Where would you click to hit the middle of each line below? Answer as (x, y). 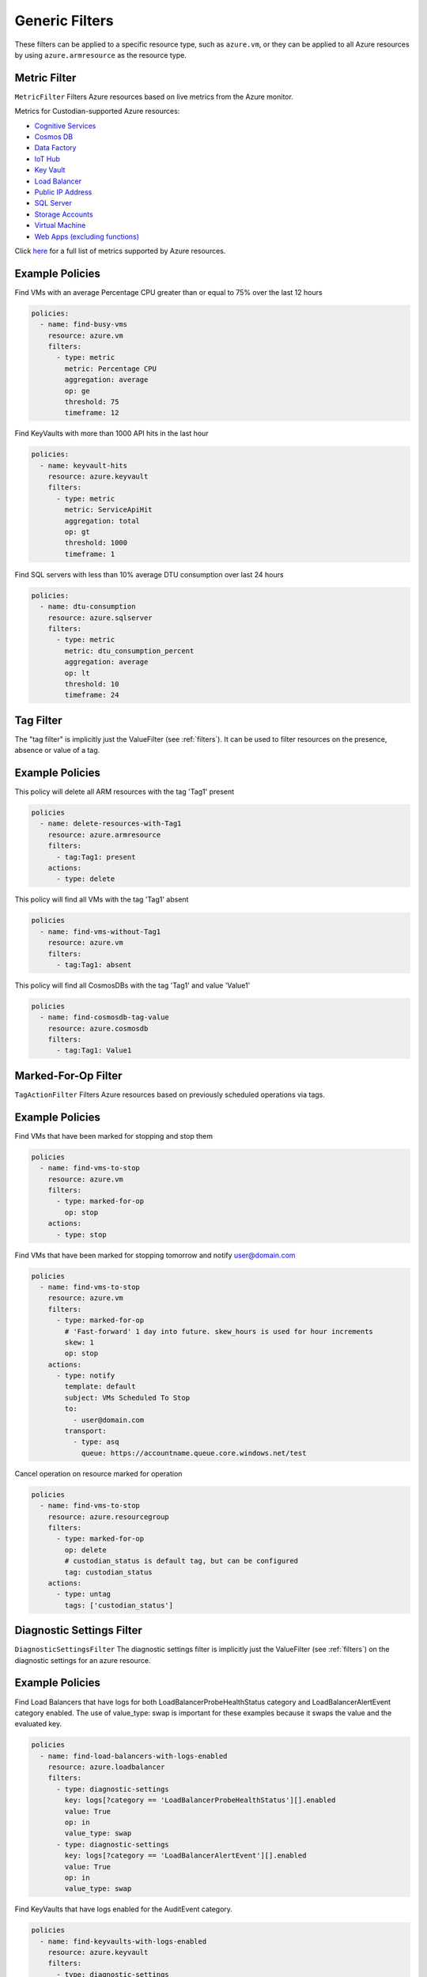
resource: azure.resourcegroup (108, 1517)
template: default (100, 1387)
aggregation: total (102, 521)
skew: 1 (79, 1342)
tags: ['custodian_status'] (119, 1605)
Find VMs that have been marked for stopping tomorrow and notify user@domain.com (155, 1255)
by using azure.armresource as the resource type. (101, 55)
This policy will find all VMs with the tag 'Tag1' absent (102, 900)
